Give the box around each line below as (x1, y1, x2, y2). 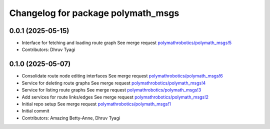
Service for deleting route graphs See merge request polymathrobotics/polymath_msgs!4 (21, 80, 206, 86)
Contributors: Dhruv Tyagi (21, 46, 75, 52)
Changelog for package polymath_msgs (9, 7, 179, 18)
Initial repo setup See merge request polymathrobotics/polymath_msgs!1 (21, 100, 171, 107)
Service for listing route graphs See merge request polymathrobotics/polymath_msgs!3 (21, 87, 201, 93)
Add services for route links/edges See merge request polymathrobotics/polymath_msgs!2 (21, 94, 209, 100)
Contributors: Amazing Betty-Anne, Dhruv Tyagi (21, 115, 120, 121)
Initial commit (21, 108, 49, 114)
